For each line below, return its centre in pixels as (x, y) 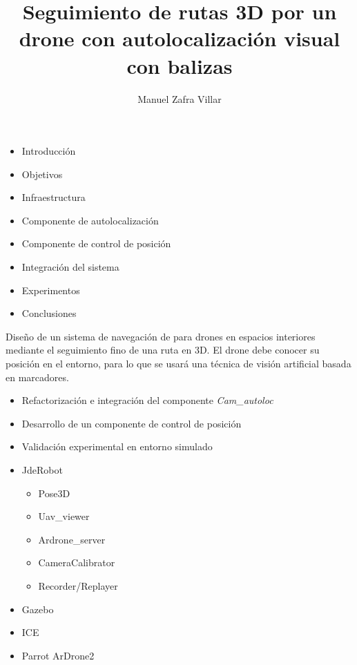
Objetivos (42, 174)
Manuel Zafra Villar (180, 98)
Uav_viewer (64, 516)
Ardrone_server (72, 539)
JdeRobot (42, 470)
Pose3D (54, 493)
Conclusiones (49, 313)
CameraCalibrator (77, 562)
